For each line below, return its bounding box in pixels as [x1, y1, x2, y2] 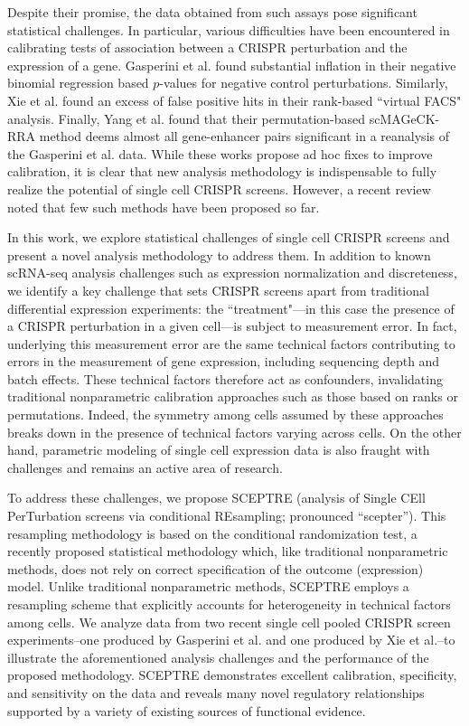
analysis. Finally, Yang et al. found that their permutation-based [7, 108, 366, 127]
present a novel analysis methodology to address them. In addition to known [7, 245, 431, 264]
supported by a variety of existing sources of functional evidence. [7, 701, 366, 720]
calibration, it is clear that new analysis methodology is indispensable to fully [7, 162, 437, 181]
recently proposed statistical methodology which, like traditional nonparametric [7, 542, 448, 561]
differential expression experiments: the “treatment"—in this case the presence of [7, 298, 455, 317]
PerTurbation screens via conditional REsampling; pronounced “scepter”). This [7, 506, 446, 525]
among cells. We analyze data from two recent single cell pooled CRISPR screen [7, 612, 451, 631]
